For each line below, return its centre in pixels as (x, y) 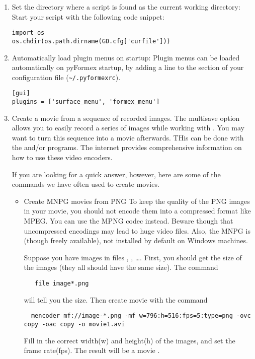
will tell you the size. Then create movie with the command (116, 299)
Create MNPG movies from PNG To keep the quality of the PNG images (137, 201)
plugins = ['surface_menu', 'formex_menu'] (86, 102)
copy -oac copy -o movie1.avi (74, 324)
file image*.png (62, 283)
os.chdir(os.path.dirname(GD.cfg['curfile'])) (91, 41)
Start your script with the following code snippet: (88, 16)
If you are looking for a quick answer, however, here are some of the (116, 174)
